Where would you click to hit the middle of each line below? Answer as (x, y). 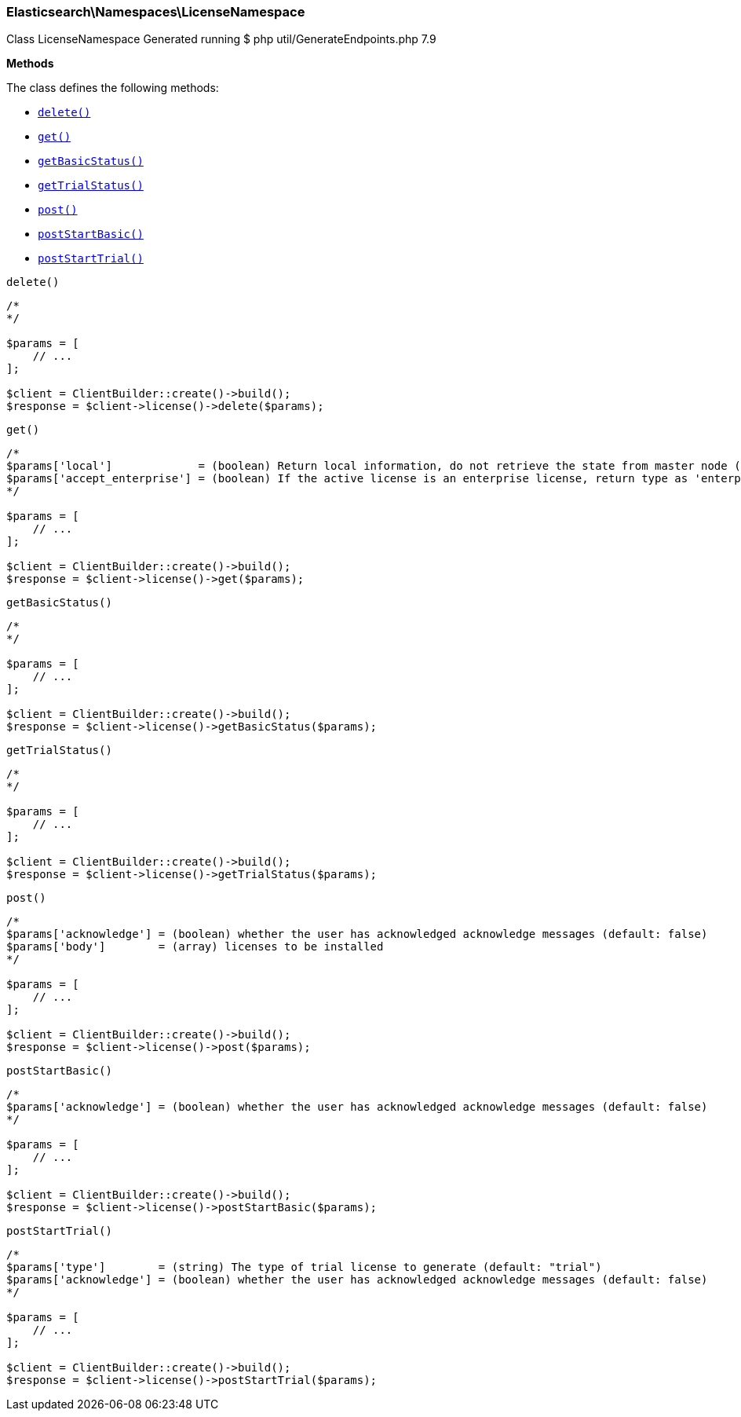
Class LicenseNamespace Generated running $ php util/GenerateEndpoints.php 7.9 (221, 39)
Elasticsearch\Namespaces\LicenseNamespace (156, 12)
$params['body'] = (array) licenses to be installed (195, 947)
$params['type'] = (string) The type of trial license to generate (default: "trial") (304, 1267)
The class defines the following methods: (113, 88)
